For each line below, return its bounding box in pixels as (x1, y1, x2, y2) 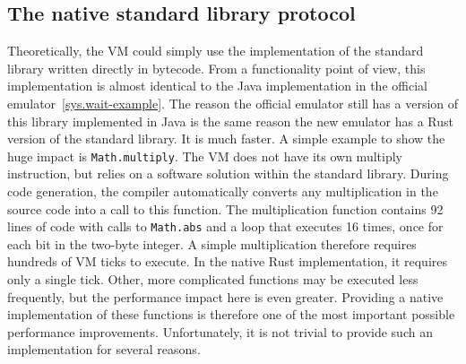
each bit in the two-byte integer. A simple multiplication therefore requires (7, 234, 417, 253)
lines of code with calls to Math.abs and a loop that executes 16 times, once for (7, 217, 444, 236)
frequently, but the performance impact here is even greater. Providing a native (7, 287, 444, 306)
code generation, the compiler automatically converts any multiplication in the (7, 182, 438, 201)
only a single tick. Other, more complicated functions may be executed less (7, 270, 419, 289)
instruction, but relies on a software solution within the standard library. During (7, 164, 449, 183)
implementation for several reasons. (7, 340, 201, 359)
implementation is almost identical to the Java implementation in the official (7, 76, 427, 95)
